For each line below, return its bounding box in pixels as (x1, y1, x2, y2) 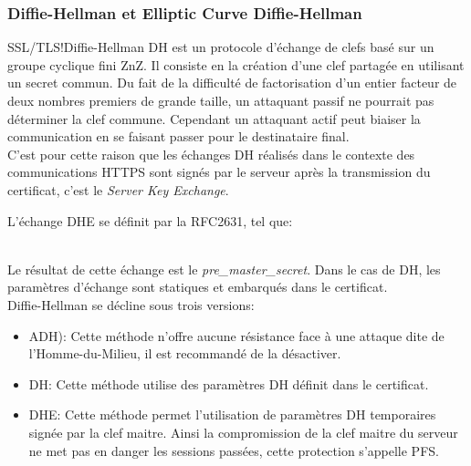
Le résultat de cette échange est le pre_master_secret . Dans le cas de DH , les (7, 259, 441, 278)
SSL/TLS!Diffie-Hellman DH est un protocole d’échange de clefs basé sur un (7, 37, 434, 57)
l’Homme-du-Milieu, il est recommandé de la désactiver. (28, 344, 341, 363)
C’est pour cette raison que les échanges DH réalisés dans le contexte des (7, 144, 415, 163)
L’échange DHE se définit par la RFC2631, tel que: (7, 211, 293, 230)
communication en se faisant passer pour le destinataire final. (7, 127, 350, 146)
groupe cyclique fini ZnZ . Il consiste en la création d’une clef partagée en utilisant (7, 55, 465, 74)
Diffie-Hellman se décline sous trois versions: (7, 295, 255, 314)
